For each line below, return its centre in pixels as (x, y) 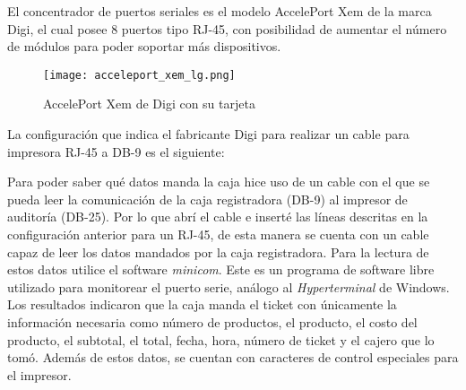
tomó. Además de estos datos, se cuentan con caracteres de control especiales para (233, 357)
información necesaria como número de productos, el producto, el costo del (212, 321)
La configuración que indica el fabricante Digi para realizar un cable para (208, 134)
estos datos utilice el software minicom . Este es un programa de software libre (221, 269)
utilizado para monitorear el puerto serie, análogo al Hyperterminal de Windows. (229, 286)
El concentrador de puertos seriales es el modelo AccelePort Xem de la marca (220, 11)
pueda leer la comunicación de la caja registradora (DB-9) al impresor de (207, 199)
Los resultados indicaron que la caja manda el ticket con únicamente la (202, 304)
